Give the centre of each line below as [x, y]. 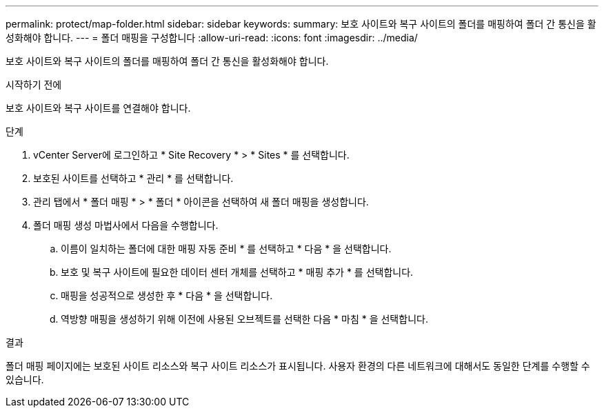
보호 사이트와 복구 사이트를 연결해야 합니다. [98, 108]
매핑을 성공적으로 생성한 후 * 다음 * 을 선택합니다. [167, 295]
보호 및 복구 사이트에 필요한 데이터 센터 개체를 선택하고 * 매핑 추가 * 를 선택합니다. [237, 272]
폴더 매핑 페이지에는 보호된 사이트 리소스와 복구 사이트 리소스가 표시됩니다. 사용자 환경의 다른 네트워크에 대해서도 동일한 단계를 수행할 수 [298, 366]
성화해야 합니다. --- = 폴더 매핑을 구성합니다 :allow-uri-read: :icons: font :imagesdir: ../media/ [212, 38]
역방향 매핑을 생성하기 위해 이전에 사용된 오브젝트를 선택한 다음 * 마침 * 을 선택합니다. [244, 319]
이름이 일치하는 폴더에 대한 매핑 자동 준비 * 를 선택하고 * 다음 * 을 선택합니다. [226, 249]
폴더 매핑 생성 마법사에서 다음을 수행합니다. [126, 225]
